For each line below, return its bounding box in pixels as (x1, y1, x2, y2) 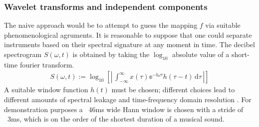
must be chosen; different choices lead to (111, 84, 235, 95)
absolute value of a (172, 49, 230, 59)
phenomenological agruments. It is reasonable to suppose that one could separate (4, 29, 252, 40)
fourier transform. (19, 59, 74, 69)
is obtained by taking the (72, 49, 150, 59)
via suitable (205, 20, 241, 30)
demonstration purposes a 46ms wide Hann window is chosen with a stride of (4, 104, 244, 114)
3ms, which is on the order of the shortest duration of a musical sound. (7, 114, 225, 124)
